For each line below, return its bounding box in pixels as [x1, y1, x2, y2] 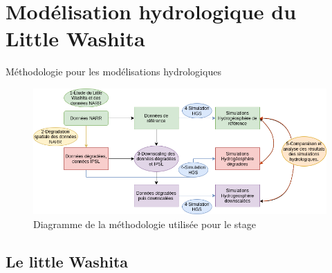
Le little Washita [6, 250, 129, 272]
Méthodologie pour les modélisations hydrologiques [6, 64, 221, 79]
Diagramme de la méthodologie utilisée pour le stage [33, 216, 257, 231]
